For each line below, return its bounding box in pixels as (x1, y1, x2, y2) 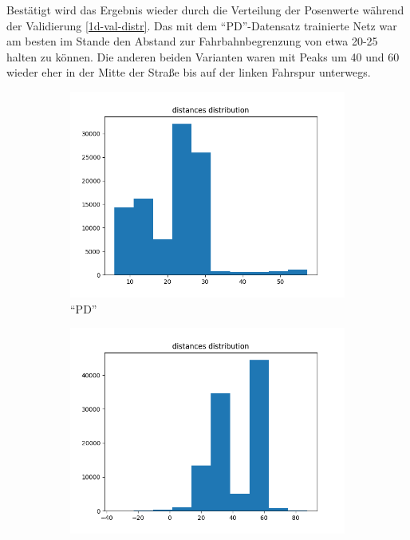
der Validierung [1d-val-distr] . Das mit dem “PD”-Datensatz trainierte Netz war (6, 17, 397, 34)
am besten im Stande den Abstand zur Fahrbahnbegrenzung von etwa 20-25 (6, 33, 378, 49)
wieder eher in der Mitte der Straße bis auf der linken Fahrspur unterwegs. (6, 64, 371, 81)
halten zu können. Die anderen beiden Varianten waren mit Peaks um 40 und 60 (6, 48, 400, 65)
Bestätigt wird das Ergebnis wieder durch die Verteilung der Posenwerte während (6, 2, 404, 18)
